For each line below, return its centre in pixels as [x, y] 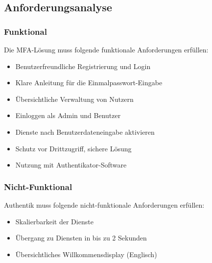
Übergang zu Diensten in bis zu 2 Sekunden [81, 238]
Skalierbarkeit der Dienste [54, 221]
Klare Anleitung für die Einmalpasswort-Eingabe [89, 83]
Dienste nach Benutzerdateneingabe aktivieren [85, 131]
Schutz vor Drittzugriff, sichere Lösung [73, 148]
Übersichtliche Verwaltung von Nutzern [74, 99]
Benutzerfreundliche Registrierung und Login [83, 66]
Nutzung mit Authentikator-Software [71, 165]
